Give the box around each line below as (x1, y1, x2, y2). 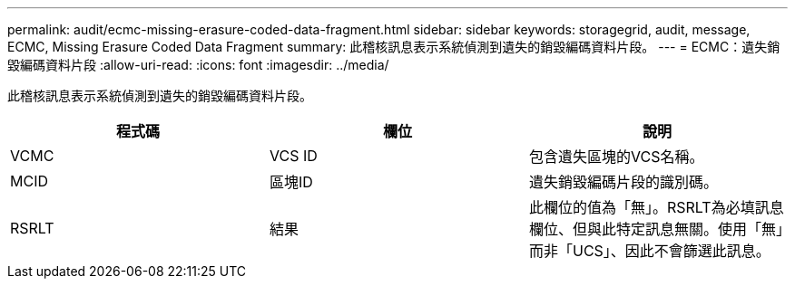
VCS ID (269, 147, 318, 165)
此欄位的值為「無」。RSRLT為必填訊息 (528, 198, 784, 216)
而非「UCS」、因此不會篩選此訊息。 (528, 242, 770, 260)
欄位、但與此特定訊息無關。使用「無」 (528, 220, 783, 238)
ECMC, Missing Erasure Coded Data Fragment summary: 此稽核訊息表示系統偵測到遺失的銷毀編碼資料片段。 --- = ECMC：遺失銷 (7, 39, 780, 54)
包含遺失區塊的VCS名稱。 (528, 148, 704, 166)
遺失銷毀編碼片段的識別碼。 (528, 173, 718, 191)
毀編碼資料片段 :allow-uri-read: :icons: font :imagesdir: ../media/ (7, 57, 389, 72)
